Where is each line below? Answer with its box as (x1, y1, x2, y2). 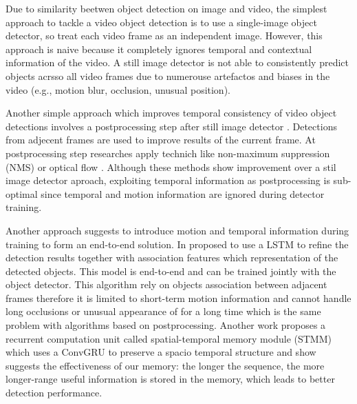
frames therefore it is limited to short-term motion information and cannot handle (6, 290, 351, 305)
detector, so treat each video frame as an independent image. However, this (6, 28, 323, 43)
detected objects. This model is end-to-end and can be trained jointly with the (6, 263, 336, 278)
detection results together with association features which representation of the (6, 250, 338, 265)
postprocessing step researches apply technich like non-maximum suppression (6, 145, 330, 160)
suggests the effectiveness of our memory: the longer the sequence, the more (6, 358, 325, 372)
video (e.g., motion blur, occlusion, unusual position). (6, 82, 230, 97)
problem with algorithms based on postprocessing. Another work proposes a (6, 318, 326, 332)
